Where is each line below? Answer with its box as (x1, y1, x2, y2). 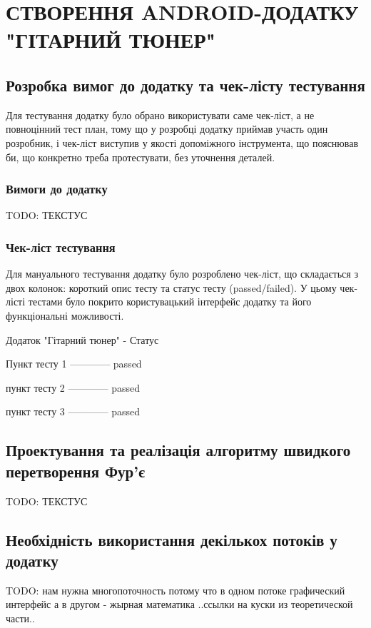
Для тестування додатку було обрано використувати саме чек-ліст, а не (6, 107, 315, 122)
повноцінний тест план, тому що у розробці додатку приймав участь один (6, 121, 328, 136)
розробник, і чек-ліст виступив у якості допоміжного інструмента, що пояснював (6, 135, 359, 150)
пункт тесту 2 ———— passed (6, 380, 141, 395)
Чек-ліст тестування (6, 238, 116, 255)
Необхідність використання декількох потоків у (6, 528, 337, 550)
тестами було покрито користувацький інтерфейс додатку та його (28, 294, 312, 309)
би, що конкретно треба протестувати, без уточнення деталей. (6, 149, 275, 164)
